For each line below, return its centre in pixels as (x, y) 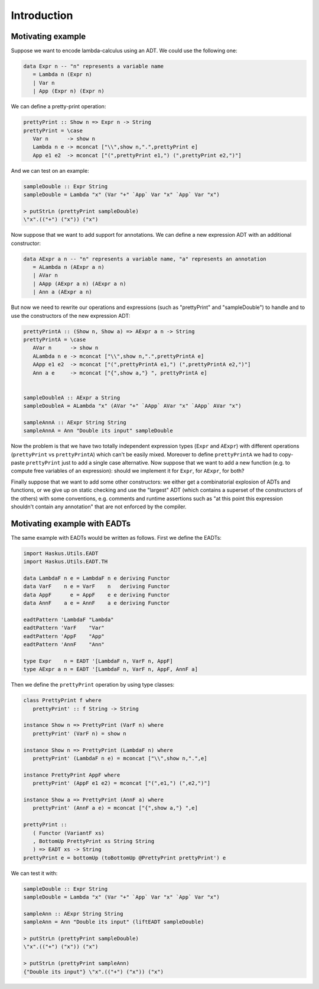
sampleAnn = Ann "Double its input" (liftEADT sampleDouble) (114, 922)
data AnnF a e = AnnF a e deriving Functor (97, 603)
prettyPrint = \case (53, 131)
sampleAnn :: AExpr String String (73, 914)
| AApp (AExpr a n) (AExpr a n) (79, 284)
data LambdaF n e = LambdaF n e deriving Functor (97, 578)
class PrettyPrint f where (62, 700)
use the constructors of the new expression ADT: (71, 315)
